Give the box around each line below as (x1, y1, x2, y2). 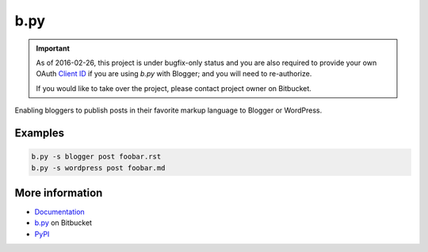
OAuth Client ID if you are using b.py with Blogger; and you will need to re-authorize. (36, 69, 312, 78)
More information (14, 186, 103, 200)
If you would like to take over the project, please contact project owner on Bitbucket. (36, 83, 312, 93)
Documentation (34, 207, 85, 216)
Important (36, 44, 71, 53)
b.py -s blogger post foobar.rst (31, 152, 162, 162)
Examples (14, 126, 65, 139)
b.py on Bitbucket (34, 218, 93, 227)
